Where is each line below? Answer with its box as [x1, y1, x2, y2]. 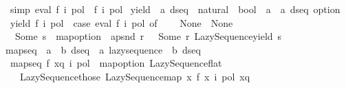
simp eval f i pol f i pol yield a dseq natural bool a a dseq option [10, 2, 340, 16]
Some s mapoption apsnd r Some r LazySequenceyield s [14, 29, 282, 43]
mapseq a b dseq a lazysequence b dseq [5, 42, 201, 56]
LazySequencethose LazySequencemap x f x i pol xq [19, 69, 250, 83]
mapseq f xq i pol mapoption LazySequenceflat [10, 56, 222, 70]
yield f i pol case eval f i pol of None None [10, 15, 233, 30]
